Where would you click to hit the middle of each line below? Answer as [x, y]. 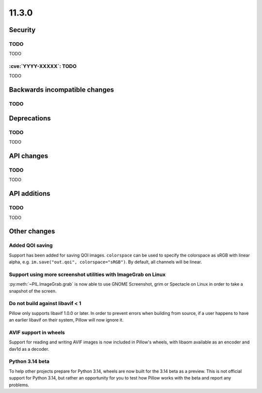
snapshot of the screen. [33, 291]
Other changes [32, 231]
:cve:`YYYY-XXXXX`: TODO [43, 67]
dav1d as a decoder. [29, 349]
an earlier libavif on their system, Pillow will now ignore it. [66, 320]
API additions [30, 194]
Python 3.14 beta [29, 361]
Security [22, 30]
